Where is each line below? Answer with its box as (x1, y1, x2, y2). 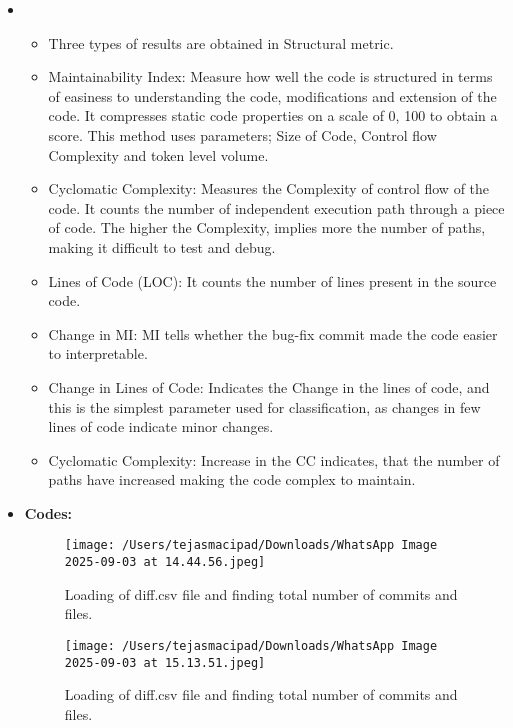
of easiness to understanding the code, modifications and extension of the (48, 85, 497, 106)
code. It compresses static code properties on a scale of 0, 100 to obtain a (48, 105, 498, 126)
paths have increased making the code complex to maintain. (48, 469, 416, 490)
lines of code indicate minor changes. (48, 416, 274, 437)
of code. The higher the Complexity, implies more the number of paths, (48, 217, 486, 238)
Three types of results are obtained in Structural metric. (48, 32, 394, 53)
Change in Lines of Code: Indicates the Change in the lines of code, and (48, 376, 490, 397)
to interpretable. (48, 343, 148, 364)
